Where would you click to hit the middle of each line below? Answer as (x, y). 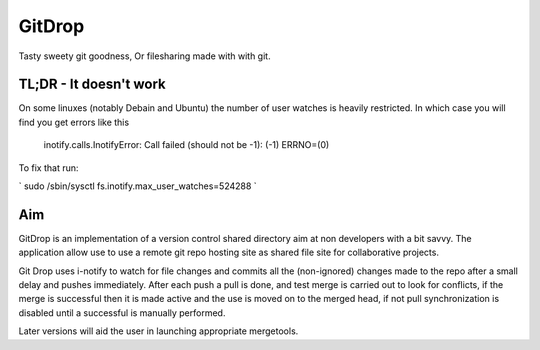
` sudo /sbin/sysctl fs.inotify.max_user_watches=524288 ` (137, 186)
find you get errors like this (74, 122)
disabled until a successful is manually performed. (122, 312)
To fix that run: (48, 167)
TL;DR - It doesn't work (92, 84)
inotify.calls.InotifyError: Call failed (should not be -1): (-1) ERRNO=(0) (186, 145)
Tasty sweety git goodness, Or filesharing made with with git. (144, 56)
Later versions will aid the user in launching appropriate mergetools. (158, 331)
